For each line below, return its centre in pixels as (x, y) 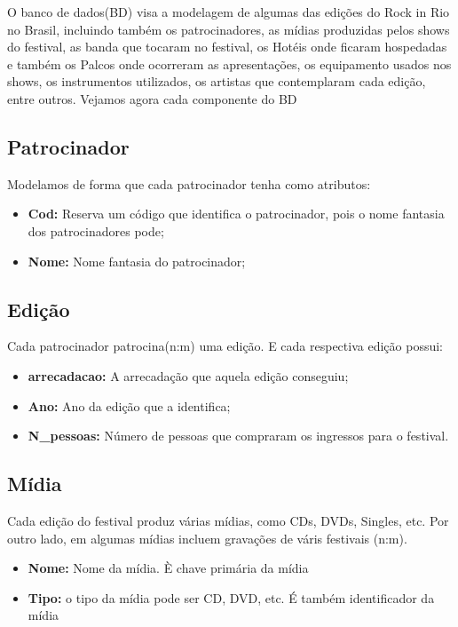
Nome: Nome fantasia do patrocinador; (137, 261)
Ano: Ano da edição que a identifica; (129, 405)
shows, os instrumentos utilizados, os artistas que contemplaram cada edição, (217, 81)
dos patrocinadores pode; (96, 230)
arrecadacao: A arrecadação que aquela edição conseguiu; (188, 375)
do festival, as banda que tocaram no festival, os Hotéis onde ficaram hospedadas (227, 47)
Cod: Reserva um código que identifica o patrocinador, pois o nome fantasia (236, 214)
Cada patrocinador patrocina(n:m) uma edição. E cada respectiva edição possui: (225, 346)
